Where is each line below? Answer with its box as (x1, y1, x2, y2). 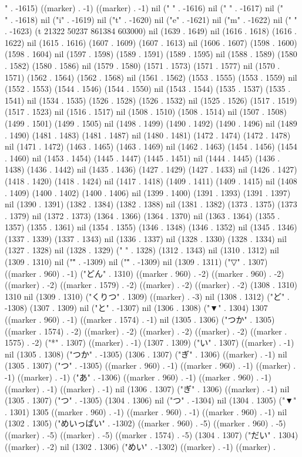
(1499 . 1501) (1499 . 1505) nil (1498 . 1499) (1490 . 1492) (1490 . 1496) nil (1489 (5, 117, 297, 129)
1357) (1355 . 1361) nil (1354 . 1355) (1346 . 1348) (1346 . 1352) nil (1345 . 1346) (5, 221, 297, 233)
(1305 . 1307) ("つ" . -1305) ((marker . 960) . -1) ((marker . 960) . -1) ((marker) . (5, 359, 296, 372)
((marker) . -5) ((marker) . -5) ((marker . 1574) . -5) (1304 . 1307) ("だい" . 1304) (5, 428, 298, 441)
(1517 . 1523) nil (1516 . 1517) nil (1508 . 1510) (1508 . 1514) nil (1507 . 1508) (5, 105, 287, 118)
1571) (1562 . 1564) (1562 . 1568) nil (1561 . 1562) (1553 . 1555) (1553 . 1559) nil (5, 71, 297, 83)
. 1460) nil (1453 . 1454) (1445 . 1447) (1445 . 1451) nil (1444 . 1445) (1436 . (5, 151, 280, 164)
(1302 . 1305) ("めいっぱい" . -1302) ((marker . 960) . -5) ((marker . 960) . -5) (5, 417, 286, 429)
